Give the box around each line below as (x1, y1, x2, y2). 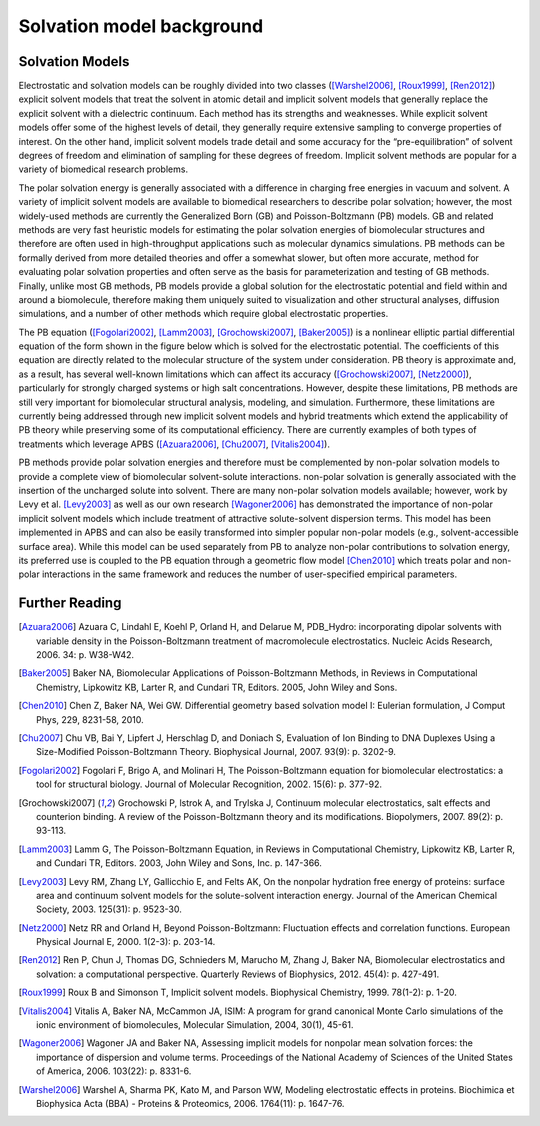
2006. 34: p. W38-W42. (36, 649, 135, 661)
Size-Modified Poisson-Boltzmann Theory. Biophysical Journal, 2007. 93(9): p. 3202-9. (36, 746, 397, 758)
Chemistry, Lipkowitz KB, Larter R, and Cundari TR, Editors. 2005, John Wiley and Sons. (36, 681, 398, 693)
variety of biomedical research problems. (18, 163, 189, 175)
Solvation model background (18, 15, 264, 37)
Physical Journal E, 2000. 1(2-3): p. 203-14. (36, 936, 216, 948)
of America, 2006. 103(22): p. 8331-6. (36, 1065, 192, 1077)
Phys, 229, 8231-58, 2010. (36, 713, 144, 725)
